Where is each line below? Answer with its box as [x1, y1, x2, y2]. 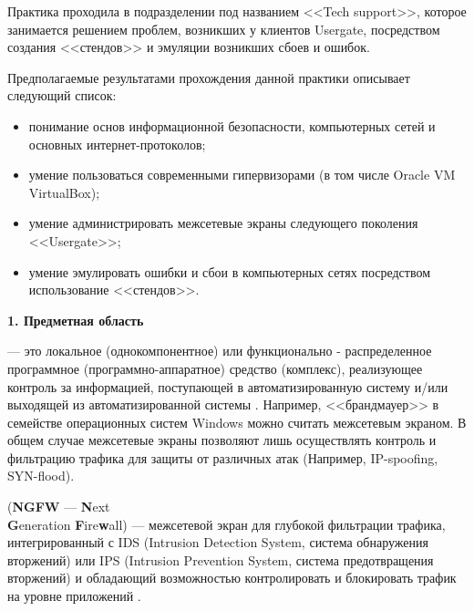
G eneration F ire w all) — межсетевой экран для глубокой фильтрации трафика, [7, 514, 446, 533]
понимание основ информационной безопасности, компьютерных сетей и [28, 116, 436, 135]
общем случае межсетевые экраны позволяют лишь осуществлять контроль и [7, 430, 437, 450]
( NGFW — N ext [7, 497, 110, 516]
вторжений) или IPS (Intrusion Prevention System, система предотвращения [7, 550, 434, 569]
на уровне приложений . [7, 586, 141, 606]
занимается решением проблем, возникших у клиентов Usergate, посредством [7, 19, 440, 38]
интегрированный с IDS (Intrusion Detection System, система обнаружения [7, 533, 428, 552]
